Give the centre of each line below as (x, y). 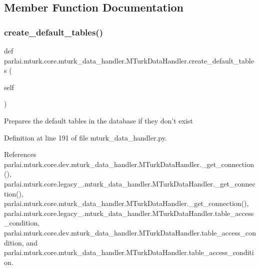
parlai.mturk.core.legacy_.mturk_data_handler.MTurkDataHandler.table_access (129, 213)
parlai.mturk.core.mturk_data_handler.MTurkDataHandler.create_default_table (129, 60)
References (20, 154)
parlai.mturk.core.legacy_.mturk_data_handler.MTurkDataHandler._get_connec (130, 183)
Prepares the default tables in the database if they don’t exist (98, 120)
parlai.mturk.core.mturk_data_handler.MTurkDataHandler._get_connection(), (126, 203)
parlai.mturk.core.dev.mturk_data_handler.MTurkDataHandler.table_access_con (130, 232)
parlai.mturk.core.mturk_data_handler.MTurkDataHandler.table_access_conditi (129, 252)
